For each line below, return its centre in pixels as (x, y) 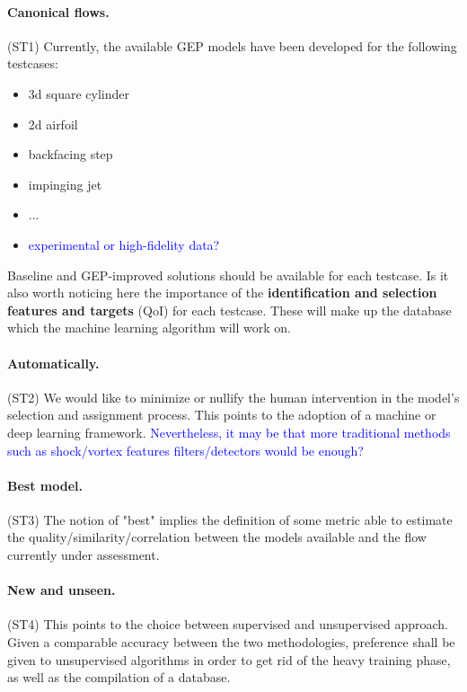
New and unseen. (62, 590)
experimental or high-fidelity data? (124, 244)
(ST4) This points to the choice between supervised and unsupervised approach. (228, 624)
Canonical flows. (58, 11)
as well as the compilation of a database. (119, 677)
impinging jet (65, 184)
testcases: (33, 63)
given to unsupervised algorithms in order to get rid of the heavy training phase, (229, 659)
